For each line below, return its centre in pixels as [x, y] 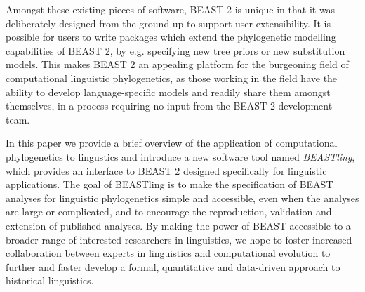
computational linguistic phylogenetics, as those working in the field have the [172, 78]
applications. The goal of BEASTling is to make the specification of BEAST [170, 184]
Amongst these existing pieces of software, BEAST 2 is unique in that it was [171, 9]
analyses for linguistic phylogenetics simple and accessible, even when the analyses [182, 198]
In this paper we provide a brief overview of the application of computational [172, 143]
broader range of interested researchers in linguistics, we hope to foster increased [179, 239]
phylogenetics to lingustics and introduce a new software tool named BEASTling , [180, 156]
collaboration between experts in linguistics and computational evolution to [168, 253]
